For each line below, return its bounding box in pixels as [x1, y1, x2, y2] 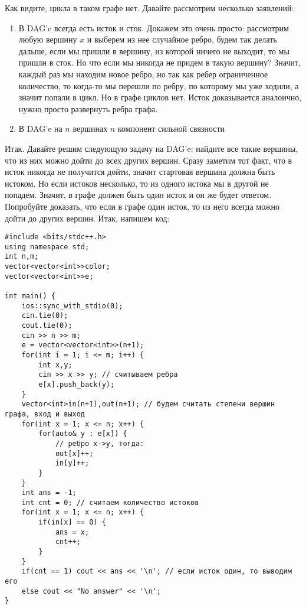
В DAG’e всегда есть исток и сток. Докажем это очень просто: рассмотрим [18, 21, 289, 34]
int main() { [5, 292, 55, 301]
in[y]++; [55, 459, 90, 468]
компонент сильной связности [117, 122, 225, 135]
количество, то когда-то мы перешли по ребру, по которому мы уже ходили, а [18, 79, 299, 92]
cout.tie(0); [21, 321, 73, 330]
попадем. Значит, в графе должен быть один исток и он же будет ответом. [5, 188, 272, 201]
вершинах [73, 122, 108, 135]
